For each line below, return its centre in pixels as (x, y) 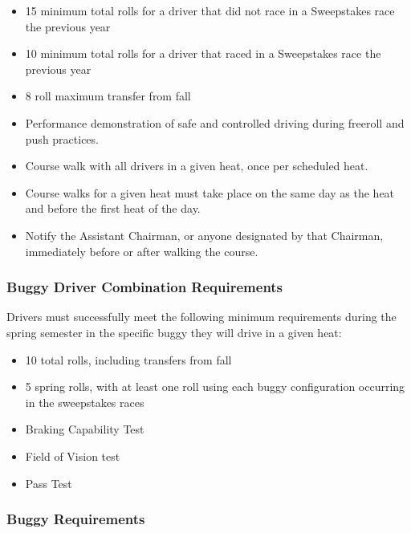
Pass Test (49, 483)
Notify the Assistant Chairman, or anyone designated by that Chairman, (204, 235)
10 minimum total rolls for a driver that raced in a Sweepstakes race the (203, 53)
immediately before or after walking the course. (142, 251)
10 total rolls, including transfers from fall (128, 359)
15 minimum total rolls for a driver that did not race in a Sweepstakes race (210, 10)
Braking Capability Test (85, 429)
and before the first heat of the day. (113, 208)
